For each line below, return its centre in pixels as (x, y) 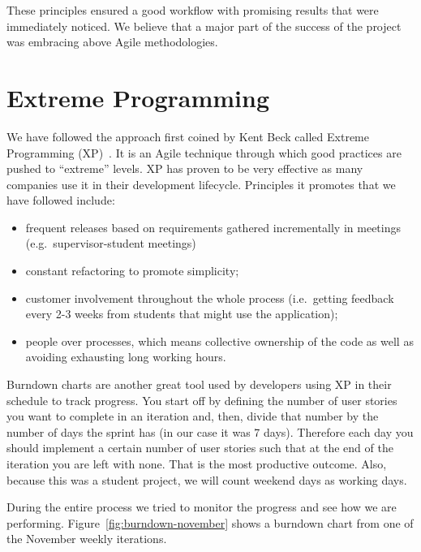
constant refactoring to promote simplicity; (132, 271)
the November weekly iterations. (87, 539)
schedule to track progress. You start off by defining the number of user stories (202, 400)
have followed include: (61, 200)
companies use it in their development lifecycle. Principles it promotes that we (201, 184)
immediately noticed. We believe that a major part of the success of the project (204, 26)
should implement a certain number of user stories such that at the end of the (200, 448)
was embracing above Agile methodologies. (112, 42)
